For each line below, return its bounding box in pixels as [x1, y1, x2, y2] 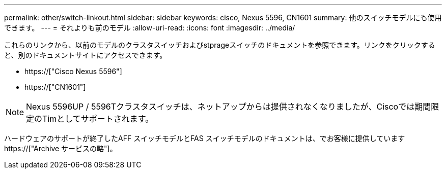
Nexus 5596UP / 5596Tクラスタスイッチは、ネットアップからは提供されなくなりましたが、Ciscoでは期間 [26, 101, 431, 112]
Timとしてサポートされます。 [42, 114, 154, 124]
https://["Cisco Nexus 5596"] [24, 67, 122, 76]
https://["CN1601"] [24, 83, 86, 91]
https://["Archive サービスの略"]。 [4, 144, 117, 153]
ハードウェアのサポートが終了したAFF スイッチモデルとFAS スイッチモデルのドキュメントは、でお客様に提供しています [4, 134, 405, 143]
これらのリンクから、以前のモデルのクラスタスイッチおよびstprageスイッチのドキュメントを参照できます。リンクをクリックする [4, 41, 435, 49]
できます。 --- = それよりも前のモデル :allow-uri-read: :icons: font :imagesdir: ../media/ [4, 23, 295, 32]
